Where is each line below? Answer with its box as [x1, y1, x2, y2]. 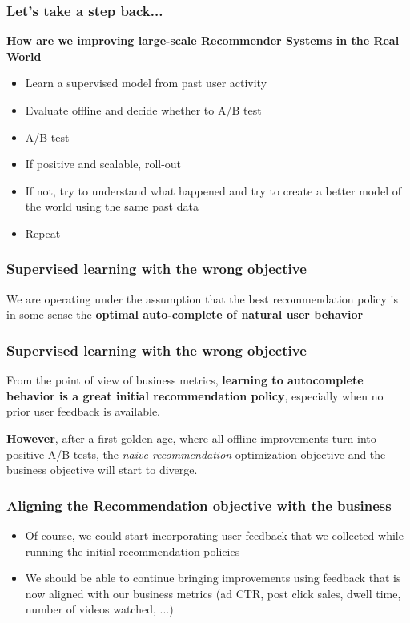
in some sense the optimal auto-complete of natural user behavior [6, 306, 364, 323]
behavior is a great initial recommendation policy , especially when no [6, 387, 384, 404]
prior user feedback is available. [6, 403, 160, 420]
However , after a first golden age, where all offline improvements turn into [6, 429, 376, 446]
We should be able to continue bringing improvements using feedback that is [25, 569, 401, 586]
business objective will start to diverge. [6, 461, 198, 478]
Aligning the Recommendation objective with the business [6, 495, 392, 515]
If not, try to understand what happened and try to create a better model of [25, 182, 402, 199]
